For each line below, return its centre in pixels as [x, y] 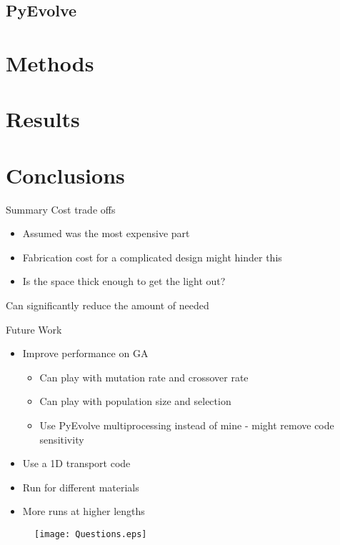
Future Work [34, 329]
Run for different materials [81, 487]
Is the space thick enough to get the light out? [124, 281]
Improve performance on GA [85, 353]
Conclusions [65, 175]
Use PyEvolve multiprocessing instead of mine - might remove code [187, 425]
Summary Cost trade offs [61, 209]
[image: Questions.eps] [91, 534]
